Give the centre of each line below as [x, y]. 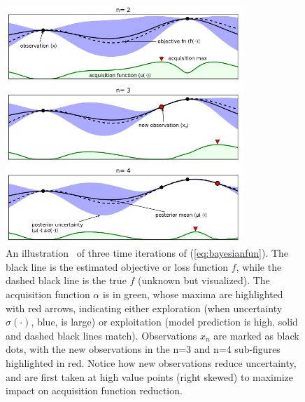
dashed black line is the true [66, 280]
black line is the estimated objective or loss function [117, 266]
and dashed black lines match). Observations [101, 335]
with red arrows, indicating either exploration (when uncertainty [144, 308]
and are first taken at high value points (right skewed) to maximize [149, 376]
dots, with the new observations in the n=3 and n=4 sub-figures [143, 349]
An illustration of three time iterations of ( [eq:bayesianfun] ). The [147, 253]
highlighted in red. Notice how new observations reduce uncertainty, [151, 363]
